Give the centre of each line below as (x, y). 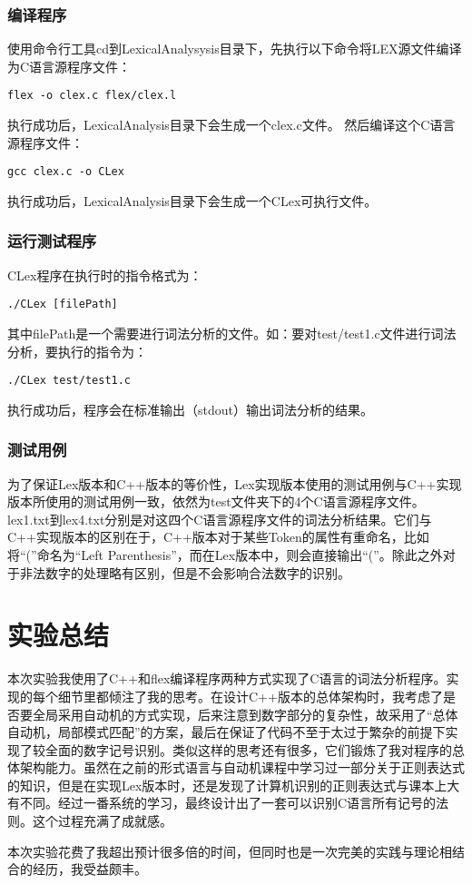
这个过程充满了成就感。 (102, 821)
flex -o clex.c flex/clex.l (92, 96)
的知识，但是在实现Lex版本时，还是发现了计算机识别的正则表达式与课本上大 (234, 785)
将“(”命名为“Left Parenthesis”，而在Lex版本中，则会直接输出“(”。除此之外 (225, 555)
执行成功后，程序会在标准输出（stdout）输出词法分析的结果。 (190, 409)
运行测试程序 (52, 241)
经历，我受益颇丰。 (89, 869)
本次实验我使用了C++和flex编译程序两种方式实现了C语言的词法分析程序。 (227, 678)
